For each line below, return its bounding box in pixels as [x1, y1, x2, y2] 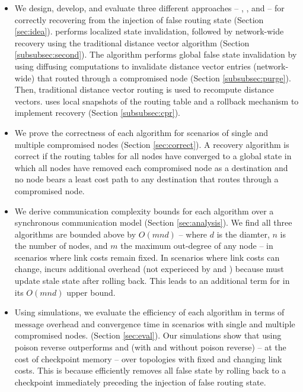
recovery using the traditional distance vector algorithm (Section [14, 36, 250, 49]
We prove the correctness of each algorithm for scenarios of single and [14, 126, 268, 138]
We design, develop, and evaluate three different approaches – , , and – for [14, 2, 285, 14]
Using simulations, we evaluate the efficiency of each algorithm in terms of [14, 306, 285, 318]
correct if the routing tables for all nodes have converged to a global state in [14, 150, 292, 162]
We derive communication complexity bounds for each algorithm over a [14, 204, 274, 217]
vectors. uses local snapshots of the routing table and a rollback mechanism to [14, 94, 299, 107]
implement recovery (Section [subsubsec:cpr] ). [14, 106, 180, 119]
